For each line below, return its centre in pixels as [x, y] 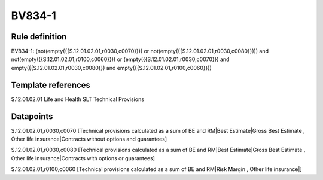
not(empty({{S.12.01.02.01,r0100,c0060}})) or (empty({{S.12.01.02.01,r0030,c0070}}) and [120, 59]
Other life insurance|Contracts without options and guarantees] [89, 139]
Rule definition [39, 37]
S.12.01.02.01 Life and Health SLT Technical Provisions [78, 99]
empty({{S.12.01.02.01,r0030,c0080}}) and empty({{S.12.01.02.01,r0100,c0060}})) [111, 68]
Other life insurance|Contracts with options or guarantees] [83, 158]
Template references [51, 85]
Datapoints [32, 116]
